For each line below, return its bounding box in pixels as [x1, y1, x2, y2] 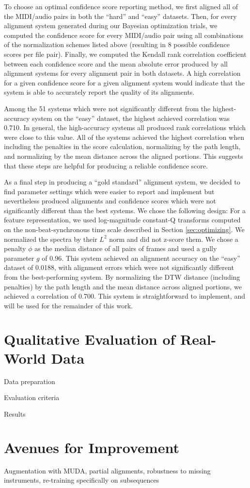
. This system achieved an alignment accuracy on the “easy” [62, 252, 240, 263]
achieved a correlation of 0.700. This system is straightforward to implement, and [4, 291, 245, 301]
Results [4, 408, 26, 419]
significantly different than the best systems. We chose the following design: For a [4, 205, 246, 215]
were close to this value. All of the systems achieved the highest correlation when [4, 132, 244, 142]
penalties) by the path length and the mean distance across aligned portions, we [4, 281, 242, 291]
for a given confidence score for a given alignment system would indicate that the [4, 77, 245, 87]
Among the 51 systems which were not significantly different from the [4, 103, 211, 113]
